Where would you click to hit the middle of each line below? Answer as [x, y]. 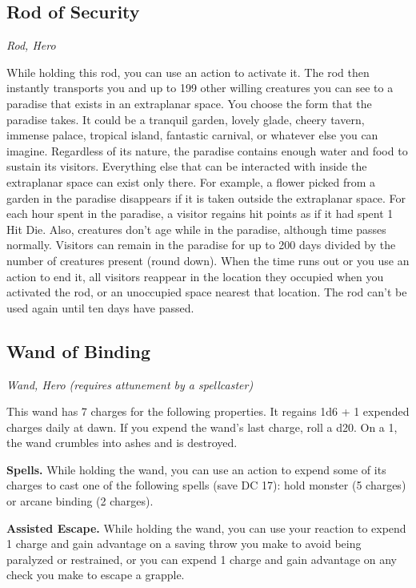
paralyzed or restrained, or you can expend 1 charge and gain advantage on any [202, 559]
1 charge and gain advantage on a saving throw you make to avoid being [184, 544]
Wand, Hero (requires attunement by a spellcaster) [130, 384]
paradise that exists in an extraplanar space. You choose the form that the [189, 103]
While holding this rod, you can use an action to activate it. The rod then [188, 72]
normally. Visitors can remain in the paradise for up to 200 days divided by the [201, 245]
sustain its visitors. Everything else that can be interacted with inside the [187, 166]
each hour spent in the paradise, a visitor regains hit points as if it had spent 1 [200, 213]
